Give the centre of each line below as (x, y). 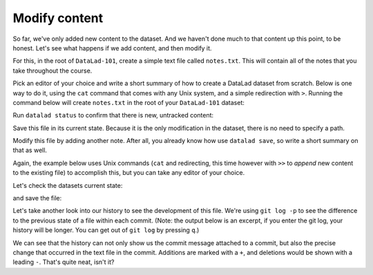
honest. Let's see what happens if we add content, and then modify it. (112, 48)
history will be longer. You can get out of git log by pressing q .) (106, 230)
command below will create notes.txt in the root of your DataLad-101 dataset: (128, 102)
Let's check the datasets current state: (68, 185)
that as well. (30, 150)
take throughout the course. (52, 70)
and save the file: (37, 198)
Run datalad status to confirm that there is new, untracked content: (113, 115)
